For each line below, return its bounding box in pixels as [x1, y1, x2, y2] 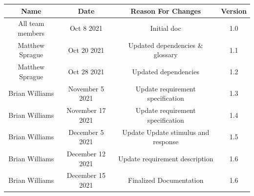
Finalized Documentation [128, 175, 204, 185]
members [18, 27, 45, 38]
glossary [153, 49, 178, 60]
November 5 [68, 83, 104, 93]
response [153, 136, 179, 147]
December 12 [66, 148, 106, 158]
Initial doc [150, 23, 181, 33]
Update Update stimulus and [122, 127, 210, 137]
